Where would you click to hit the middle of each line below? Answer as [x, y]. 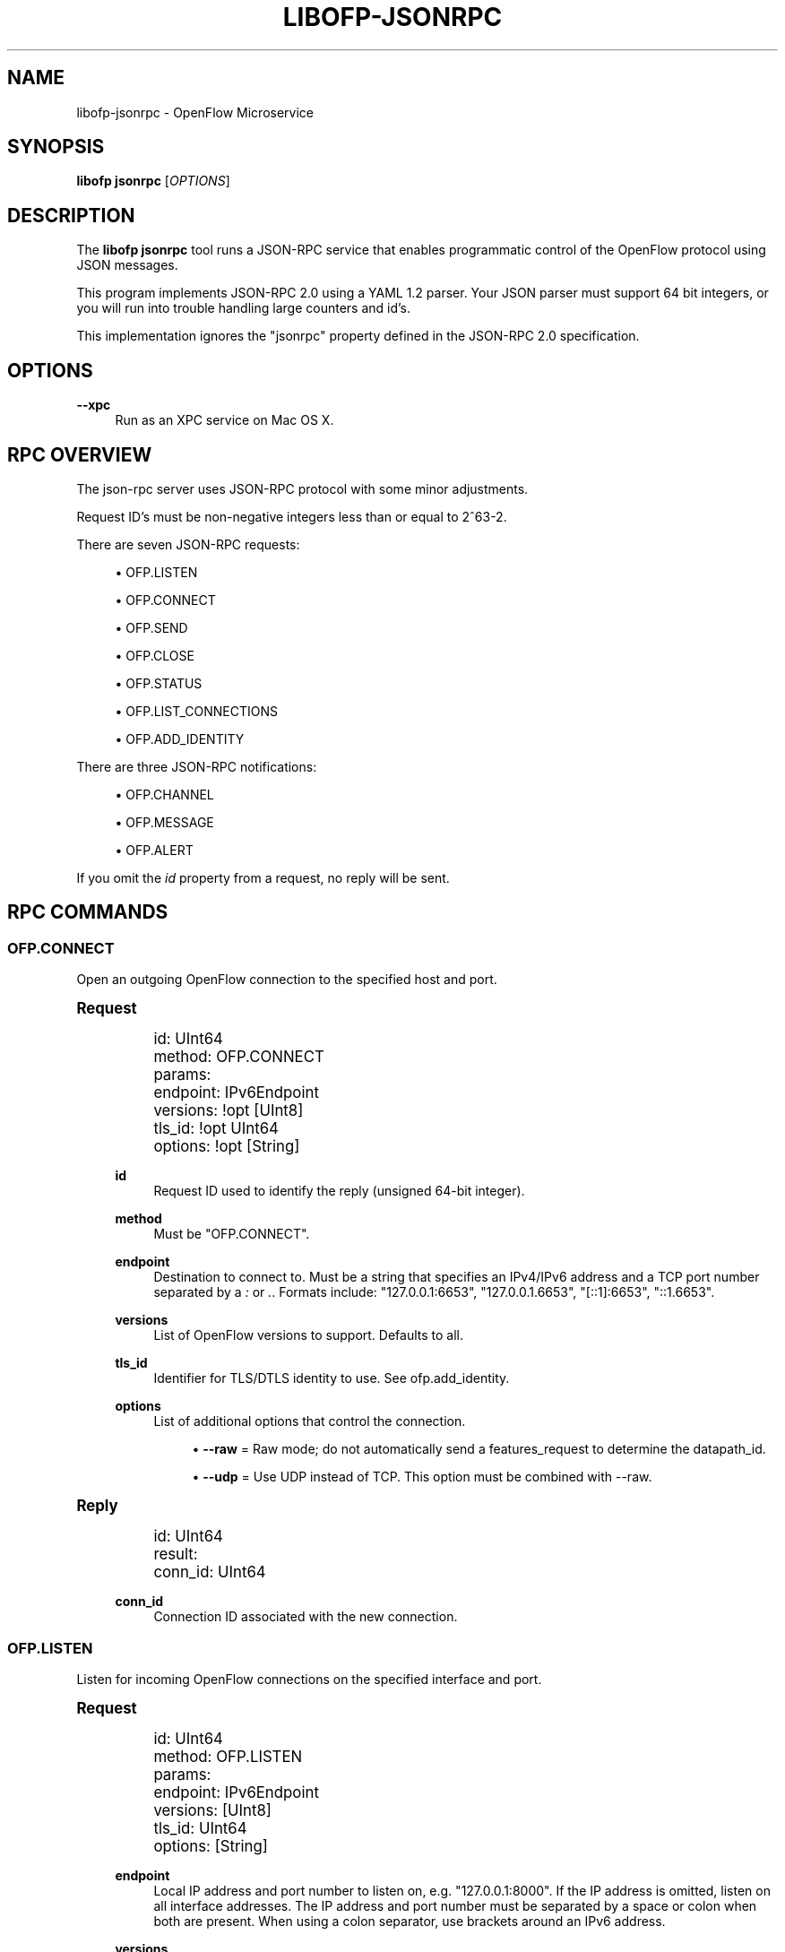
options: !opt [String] [227, 1147]
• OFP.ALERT [154, 850]
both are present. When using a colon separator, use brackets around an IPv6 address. [410, 1921]
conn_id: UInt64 [210, 1572]
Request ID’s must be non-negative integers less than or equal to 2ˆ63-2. [292, 516]
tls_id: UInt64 [200, 1828]
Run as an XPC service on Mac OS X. [224, 420]
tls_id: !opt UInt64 [216, 1129]
